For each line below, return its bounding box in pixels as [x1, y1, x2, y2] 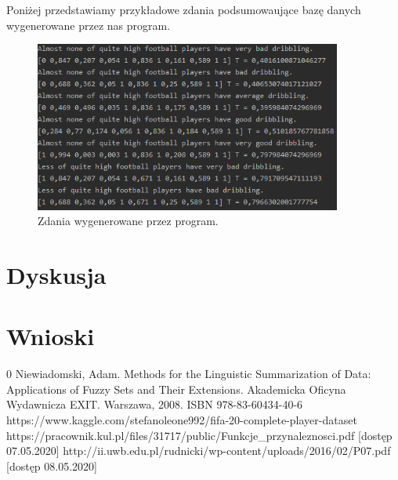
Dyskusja [6, 258, 107, 290]
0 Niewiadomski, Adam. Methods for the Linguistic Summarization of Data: [6, 365, 371, 382]
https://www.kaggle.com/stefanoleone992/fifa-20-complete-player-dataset [6, 412, 357, 428]
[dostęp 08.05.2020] [6, 457, 97, 474]
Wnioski [6, 320, 95, 352]
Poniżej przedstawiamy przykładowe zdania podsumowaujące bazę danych [6, 2, 361, 17]
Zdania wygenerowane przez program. [38, 213, 219, 229]
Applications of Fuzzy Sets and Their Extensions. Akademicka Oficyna [6, 380, 346, 397]
